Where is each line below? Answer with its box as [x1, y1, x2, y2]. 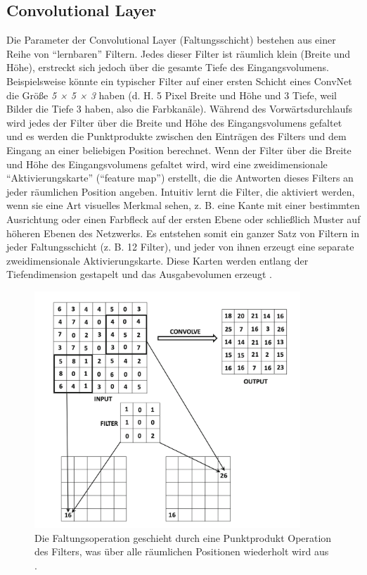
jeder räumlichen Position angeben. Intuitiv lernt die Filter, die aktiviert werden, [6, 184, 355, 198]
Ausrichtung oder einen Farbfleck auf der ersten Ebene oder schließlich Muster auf [6, 211, 361, 226]
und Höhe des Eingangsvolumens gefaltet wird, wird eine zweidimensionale [6, 156, 328, 171]
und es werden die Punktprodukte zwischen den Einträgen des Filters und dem [6, 129, 347, 144]
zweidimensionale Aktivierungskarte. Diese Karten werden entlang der [6, 253, 309, 267]
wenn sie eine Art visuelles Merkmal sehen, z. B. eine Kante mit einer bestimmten [6, 198, 360, 213]
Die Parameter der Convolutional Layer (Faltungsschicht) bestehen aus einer [6, 32, 336, 47]
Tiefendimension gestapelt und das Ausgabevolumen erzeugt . [6, 267, 272, 282]
